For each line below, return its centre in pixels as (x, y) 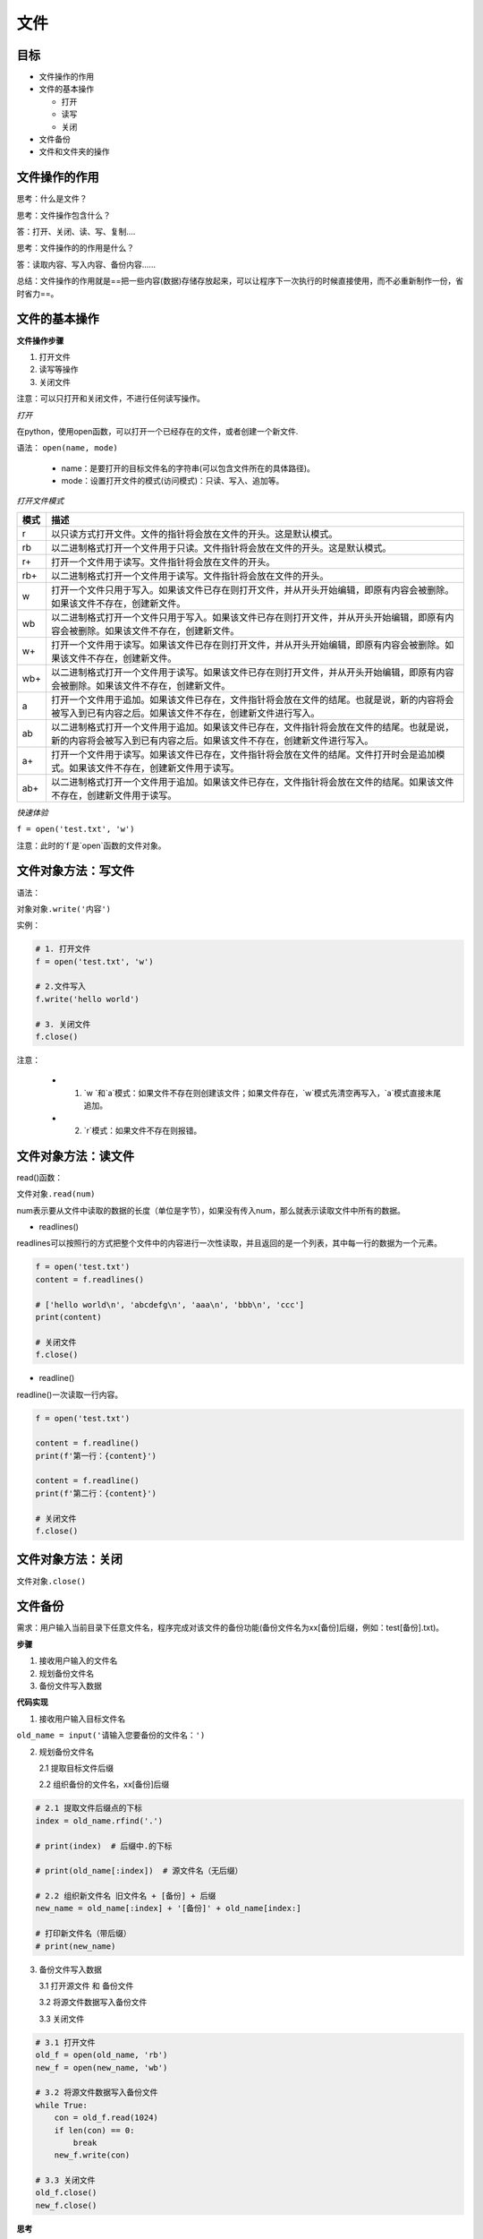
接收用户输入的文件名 (78, 1660)
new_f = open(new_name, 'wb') (102, 2067)
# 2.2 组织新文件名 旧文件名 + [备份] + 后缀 (126, 1896)
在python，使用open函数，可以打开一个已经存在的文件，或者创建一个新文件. (157, 431)
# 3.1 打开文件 (65, 2042)
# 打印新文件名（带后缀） (83, 1934)
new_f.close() (66, 2205)
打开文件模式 (40, 501)
